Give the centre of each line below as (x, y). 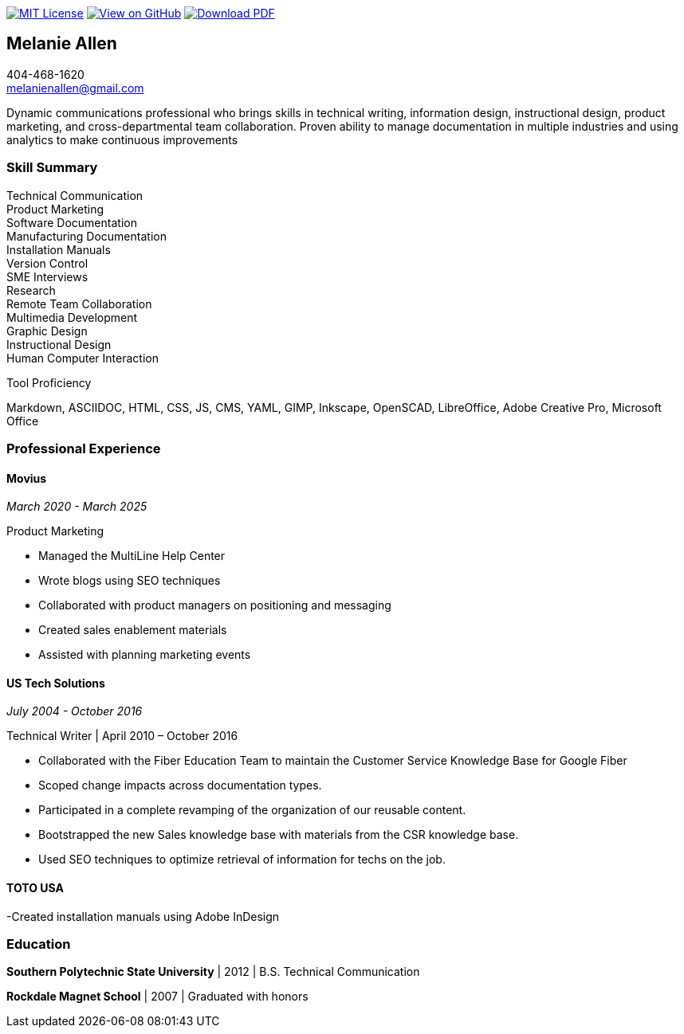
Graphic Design (47, 331)
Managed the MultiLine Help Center (132, 556)
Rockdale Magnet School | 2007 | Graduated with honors (157, 997)
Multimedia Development (72, 317)
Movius (27, 478)
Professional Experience (84, 448)
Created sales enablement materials (133, 630)
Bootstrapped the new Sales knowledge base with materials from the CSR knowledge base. (279, 835)
